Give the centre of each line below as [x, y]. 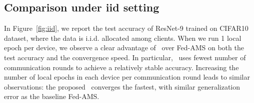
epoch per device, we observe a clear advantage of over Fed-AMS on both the [124, 48]
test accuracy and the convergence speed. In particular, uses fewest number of [125, 57]
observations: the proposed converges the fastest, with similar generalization [122, 86]
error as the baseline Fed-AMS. [52, 96]
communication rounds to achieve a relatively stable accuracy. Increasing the [121, 67]
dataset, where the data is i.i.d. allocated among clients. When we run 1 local [123, 38]
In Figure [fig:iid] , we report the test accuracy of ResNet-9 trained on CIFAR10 [126, 28]
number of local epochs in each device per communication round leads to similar [127, 77]
